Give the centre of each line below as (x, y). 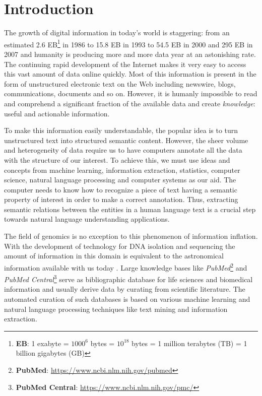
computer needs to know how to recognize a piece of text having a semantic (121, 189)
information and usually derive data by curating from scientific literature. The (125, 289)
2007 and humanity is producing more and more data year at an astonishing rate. (130, 54)
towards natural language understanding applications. (87, 219)
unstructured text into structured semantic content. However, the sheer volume (126, 140)
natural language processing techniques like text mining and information (116, 309)
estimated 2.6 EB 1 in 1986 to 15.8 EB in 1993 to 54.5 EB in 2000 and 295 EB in (128, 43)
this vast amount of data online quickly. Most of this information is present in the (130, 74)
